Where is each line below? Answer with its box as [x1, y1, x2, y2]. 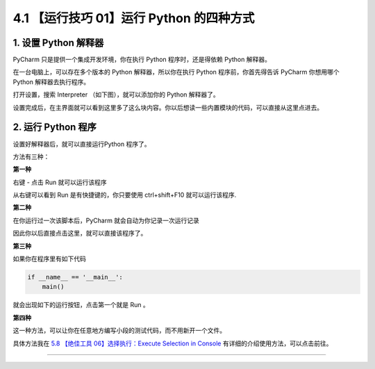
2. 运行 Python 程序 [12, 122, 97, 133]
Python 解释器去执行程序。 [12, 77, 90, 86]
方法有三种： [12, 152, 50, 161]
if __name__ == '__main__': [27, 273, 123, 281]
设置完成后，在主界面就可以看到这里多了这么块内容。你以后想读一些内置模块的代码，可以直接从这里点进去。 [12, 103, 323, 111]
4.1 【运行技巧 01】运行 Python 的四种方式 [12, 10, 255, 26]
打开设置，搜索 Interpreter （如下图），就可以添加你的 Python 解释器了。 [12, 90, 220, 99]
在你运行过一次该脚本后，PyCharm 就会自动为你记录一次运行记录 [12, 216, 199, 224]
